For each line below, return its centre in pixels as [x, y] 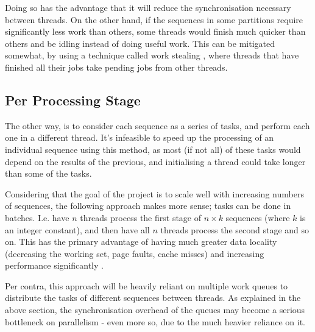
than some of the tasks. [48, 173]
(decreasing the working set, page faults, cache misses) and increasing [135, 253]
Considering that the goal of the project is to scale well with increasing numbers [154, 193]
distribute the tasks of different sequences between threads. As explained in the [153, 298]
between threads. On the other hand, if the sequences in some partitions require [154, 19]
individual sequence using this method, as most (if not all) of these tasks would [153, 149]
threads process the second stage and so [235, 229]
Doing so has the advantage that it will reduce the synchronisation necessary [148, 7]
